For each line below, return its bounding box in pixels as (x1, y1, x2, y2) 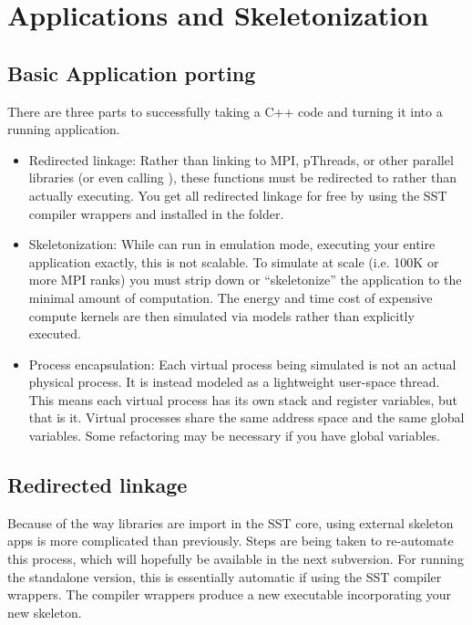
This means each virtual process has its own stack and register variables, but (28, 390, 458, 409)
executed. (28, 324, 81, 343)
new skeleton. (7, 602, 82, 621)
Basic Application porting (7, 58, 256, 87)
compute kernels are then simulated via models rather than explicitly (28, 306, 415, 325)
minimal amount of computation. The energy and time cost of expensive (28, 287, 433, 307)
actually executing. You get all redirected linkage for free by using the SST (28, 185, 447, 204)
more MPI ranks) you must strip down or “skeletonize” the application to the (28, 270, 462, 289)
